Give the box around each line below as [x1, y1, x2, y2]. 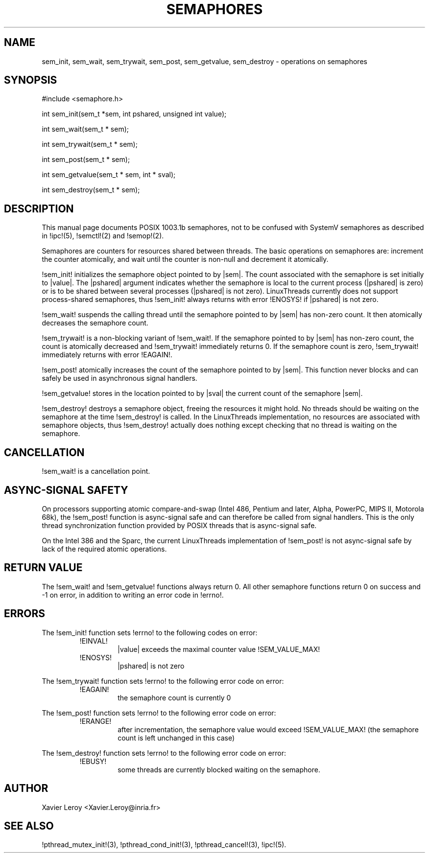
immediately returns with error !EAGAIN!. [42, 350, 173, 359]
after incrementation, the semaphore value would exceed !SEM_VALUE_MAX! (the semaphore [118, 725, 419, 734]
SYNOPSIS [4, 74, 57, 87]
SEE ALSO [4, 819, 54, 832]
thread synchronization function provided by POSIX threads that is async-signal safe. [42, 521, 317, 530]
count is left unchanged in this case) [118, 733, 235, 742]
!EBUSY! [79, 757, 107, 765]
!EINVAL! [79, 636, 108, 645]
